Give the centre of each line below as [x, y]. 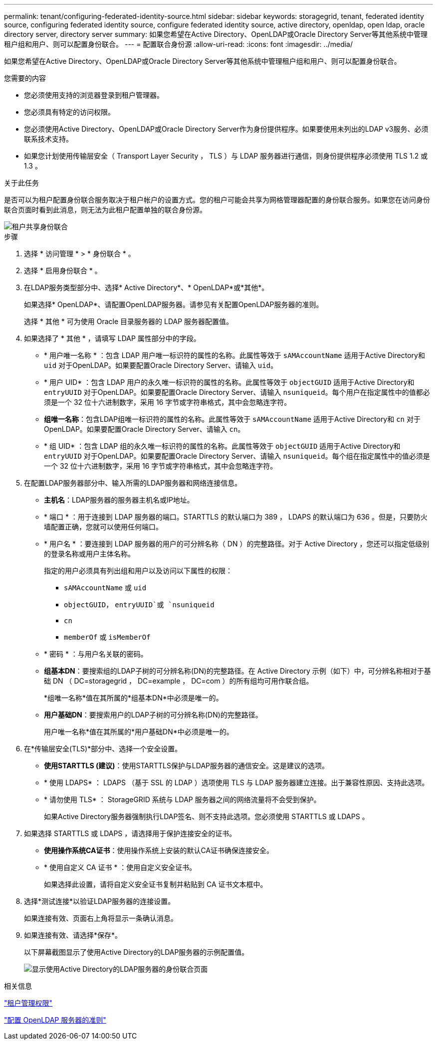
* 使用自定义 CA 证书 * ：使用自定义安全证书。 [120, 867]
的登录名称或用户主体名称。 [89, 554]
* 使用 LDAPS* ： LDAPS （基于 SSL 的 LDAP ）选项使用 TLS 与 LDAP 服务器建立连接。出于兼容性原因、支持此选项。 [236, 783]
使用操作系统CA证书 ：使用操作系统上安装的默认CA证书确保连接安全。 [159, 850]
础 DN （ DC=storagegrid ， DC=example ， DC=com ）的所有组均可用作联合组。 [179, 681]
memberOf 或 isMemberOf [107, 637]
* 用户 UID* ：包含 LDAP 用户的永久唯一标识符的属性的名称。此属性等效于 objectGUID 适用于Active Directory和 [229, 382]
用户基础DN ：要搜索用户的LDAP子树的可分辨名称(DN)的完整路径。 [153, 715]
